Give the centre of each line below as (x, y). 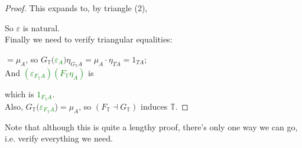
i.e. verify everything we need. (59, 138)
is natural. (41, 27)
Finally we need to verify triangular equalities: (89, 39)
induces (154, 106)
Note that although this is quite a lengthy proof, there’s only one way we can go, (151, 126)
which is (20, 93)
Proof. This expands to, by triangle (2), (76, 8)
